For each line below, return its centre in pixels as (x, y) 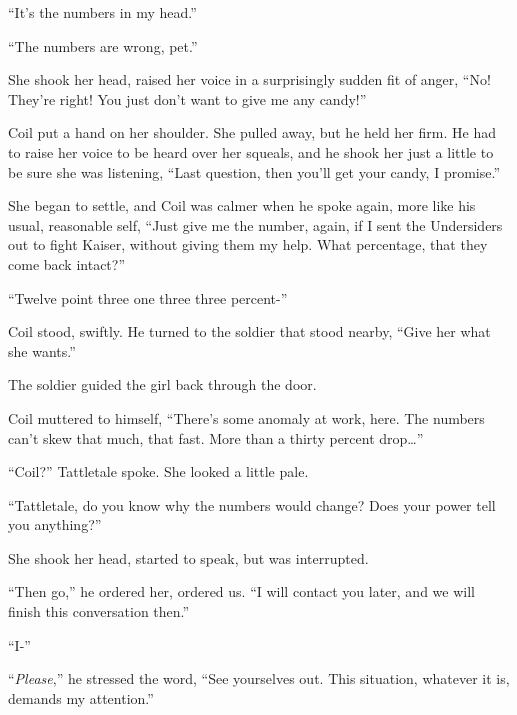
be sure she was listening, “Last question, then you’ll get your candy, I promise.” (254, 171)
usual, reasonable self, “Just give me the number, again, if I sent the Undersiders (255, 224)
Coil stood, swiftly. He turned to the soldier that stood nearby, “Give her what (249, 331)
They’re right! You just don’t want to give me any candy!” (187, 98)
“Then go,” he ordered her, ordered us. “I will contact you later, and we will (241, 591)
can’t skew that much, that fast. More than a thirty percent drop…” (216, 437)
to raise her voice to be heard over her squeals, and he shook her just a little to (251, 151)
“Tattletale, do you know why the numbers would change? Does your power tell (252, 504)
